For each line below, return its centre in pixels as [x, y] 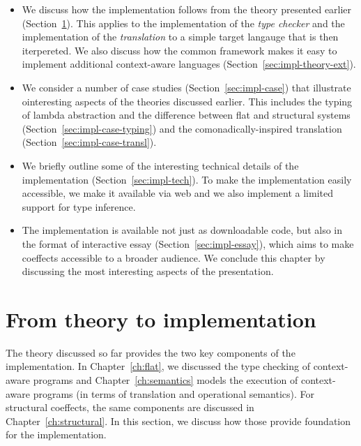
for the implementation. [56, 434]
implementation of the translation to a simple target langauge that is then [180, 37]
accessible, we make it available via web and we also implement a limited [177, 193]
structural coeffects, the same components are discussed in [130, 407]
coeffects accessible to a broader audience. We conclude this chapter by [174, 257]
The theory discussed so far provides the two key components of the [151, 352]
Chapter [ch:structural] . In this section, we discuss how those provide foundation [178, 421]
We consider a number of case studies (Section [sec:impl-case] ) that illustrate [186, 87]
